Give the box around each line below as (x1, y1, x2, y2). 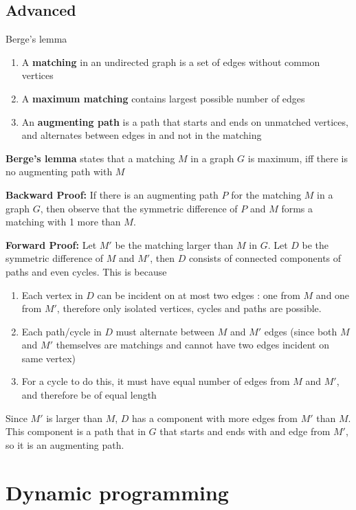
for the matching (231, 187, 302, 201)
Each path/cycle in (21, 324, 102, 338)
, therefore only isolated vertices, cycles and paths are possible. (56, 301, 322, 315)
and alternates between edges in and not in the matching (21, 128, 262, 142)
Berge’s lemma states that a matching (5, 151, 175, 165)
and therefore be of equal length (21, 388, 157, 402)
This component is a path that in (5, 424, 146, 439)
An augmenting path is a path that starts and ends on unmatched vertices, (21, 114, 348, 129)
